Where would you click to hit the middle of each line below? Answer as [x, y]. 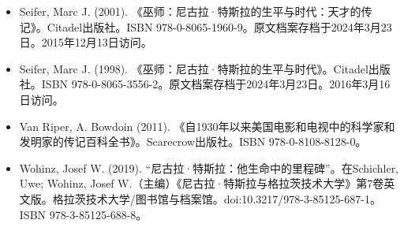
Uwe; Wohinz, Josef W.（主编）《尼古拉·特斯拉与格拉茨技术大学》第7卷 [202, 183]
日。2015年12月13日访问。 [86, 42]
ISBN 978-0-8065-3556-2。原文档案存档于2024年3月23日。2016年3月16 [216, 84]
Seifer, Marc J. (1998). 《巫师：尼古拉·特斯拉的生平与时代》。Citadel [194, 68]
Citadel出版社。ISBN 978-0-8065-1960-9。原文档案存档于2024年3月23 [219, 26]
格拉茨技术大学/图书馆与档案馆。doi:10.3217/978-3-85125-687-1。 [217, 198]
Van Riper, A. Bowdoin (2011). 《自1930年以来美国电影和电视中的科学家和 [207, 126]
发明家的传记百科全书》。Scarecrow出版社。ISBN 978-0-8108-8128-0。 [193, 141]
